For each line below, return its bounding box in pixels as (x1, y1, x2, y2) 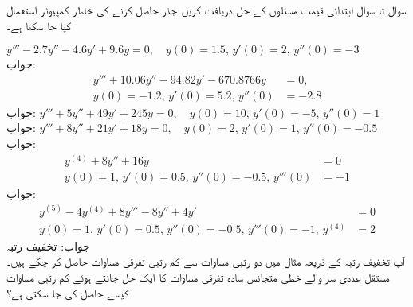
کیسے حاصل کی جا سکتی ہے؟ (6, 284, 129, 301)
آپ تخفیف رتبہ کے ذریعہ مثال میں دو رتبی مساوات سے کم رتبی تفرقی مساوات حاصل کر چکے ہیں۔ (6, 253, 405, 270)
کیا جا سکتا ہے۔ (6, 17, 72, 33)
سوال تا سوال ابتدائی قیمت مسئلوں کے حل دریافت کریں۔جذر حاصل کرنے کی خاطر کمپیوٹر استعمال (6, 2, 407, 17)
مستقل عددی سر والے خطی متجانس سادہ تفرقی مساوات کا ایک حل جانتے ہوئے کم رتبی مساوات (6, 269, 390, 286)
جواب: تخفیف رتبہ (6, 237, 91, 254)
